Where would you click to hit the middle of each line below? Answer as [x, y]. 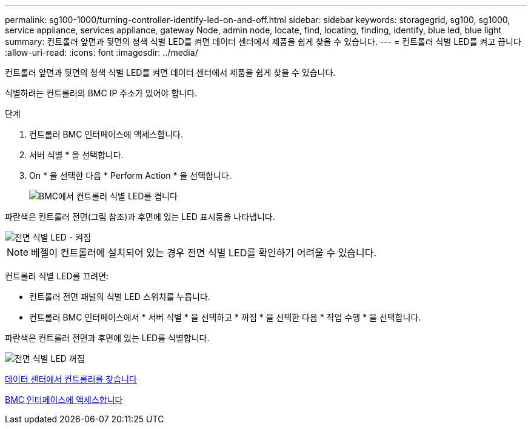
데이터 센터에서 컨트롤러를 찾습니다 [71, 379]
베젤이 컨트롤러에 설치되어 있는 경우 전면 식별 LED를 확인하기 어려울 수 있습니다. [204, 253]
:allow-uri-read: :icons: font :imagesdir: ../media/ [102, 52]
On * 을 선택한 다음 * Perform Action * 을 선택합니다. [130, 175]
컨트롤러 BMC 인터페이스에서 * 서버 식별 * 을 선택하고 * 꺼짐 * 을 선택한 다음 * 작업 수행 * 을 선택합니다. [225, 317]
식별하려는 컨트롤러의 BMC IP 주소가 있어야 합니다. [101, 93]
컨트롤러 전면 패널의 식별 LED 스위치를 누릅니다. [120, 297]
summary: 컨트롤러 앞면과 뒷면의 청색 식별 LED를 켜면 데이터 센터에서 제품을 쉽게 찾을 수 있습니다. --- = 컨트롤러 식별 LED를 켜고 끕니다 [263, 42]
